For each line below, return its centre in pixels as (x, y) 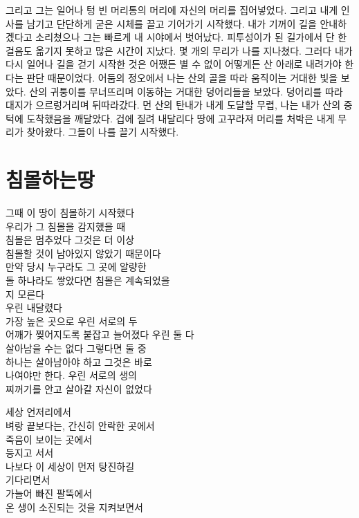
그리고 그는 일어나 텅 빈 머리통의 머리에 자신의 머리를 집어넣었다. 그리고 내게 (172, 10)
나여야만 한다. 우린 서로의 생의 (71, 375)
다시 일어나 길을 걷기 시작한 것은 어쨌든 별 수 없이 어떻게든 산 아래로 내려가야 (174, 64)
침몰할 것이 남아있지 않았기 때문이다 (83, 253)
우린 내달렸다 (34, 307)
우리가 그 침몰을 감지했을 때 (66, 226)
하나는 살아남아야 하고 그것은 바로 (79, 361)
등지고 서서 (30, 453)
